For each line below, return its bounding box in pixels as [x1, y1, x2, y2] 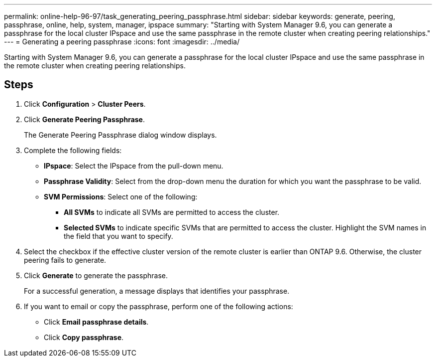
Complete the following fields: [24, 146, 122, 155]
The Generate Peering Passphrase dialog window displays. [24, 130, 217, 139]
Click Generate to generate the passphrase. [24, 271, 168, 280]
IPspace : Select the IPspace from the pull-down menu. [44, 161, 223, 170]
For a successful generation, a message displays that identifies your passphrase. [24, 286, 290, 295]
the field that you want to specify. [64, 231, 173, 240]
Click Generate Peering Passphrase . [24, 115, 145, 124]
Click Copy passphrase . [44, 333, 124, 342]
